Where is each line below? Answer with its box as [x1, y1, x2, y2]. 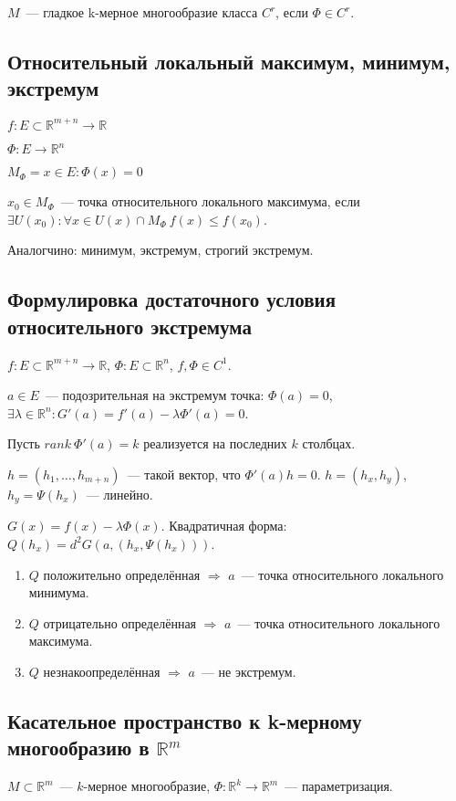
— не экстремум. [201, 661, 296, 680]
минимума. [28, 583, 89, 602]
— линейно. [86, 484, 153, 503]
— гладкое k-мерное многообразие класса [26, 3, 258, 21]
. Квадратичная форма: [161, 516, 287, 535]
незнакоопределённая [43, 661, 161, 680]
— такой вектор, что [127, 464, 241, 483]
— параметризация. [285, 776, 393, 796]
